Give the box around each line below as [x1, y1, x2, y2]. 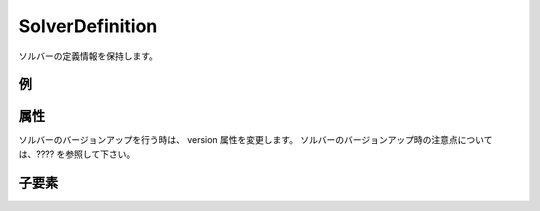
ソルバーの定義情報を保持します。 [18, 50, 159, 62]
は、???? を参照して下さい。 [18, 148, 136, 160]
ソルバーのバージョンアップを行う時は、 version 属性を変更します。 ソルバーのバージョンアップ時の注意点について [18, 134, 493, 146]
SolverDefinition [18, 15, 158, 37]
